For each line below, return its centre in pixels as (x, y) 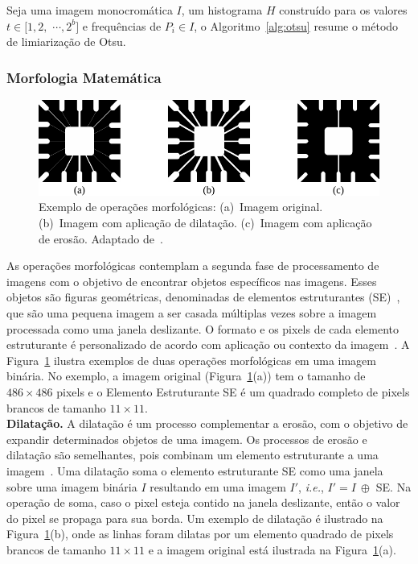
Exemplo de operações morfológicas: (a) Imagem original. (181, 207)
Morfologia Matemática (84, 77)
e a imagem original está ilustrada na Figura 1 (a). (272, 549)
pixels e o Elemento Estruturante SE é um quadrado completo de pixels (233, 391)
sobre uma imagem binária (72, 486)
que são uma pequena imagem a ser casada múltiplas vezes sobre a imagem (192, 312)
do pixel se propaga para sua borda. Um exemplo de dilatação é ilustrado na (195, 518)
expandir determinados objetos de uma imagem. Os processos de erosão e (187, 439)
